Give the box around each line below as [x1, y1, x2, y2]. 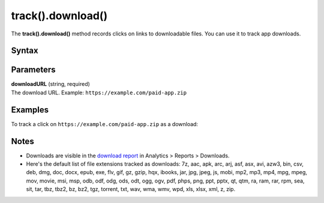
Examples [11, 105, 49, 115]
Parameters [11, 65, 56, 75]
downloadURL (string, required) [11, 80, 90, 88]
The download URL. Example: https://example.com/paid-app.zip [11, 89, 187, 96]
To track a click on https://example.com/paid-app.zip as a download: [11, 120, 198, 127]
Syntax [11, 46, 38, 56]
